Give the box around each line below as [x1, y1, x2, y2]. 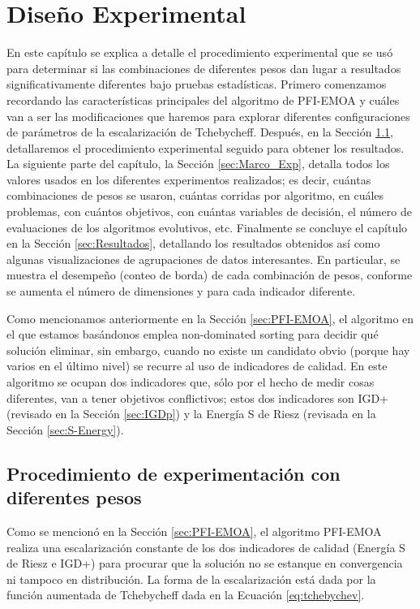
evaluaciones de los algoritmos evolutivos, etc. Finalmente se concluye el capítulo [6, 218, 408, 235]
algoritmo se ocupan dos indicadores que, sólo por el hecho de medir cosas [6, 374, 375, 390]
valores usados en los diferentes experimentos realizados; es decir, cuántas [6, 171, 371, 188]
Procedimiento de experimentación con [6, 460, 341, 486]
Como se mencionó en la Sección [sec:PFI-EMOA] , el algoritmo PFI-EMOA [6, 522, 382, 539]
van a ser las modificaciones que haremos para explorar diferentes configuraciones [6, 107, 410, 124]
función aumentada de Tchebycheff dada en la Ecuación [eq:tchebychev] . [6, 586, 365, 603]
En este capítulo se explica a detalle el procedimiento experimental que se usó [6, 44, 393, 61]
